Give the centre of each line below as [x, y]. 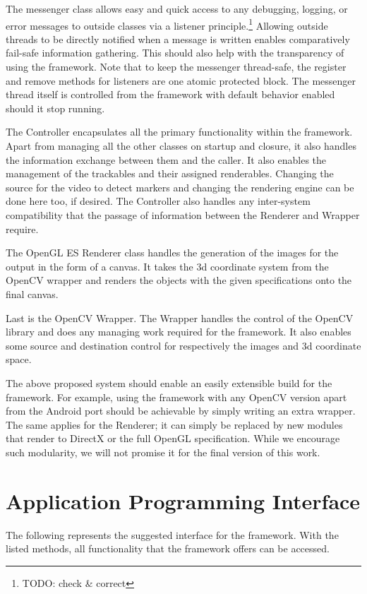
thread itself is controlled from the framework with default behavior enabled [170, 94]
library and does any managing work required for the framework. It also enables [179, 332]
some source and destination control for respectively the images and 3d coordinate [183, 345]
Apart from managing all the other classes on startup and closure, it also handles [181, 145]
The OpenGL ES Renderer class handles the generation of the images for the [172, 253]
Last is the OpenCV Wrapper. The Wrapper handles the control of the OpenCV [180, 317]
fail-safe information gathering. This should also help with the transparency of [175, 53]
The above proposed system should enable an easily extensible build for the [169, 382]
